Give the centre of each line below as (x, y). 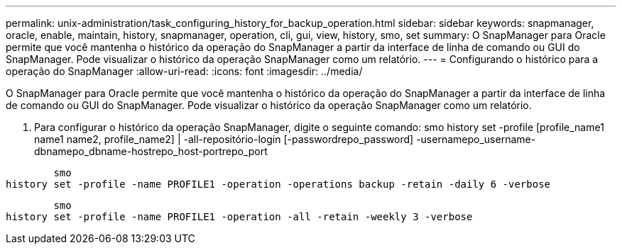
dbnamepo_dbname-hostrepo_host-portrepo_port (151, 151)
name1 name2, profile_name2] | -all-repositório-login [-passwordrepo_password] (224, 139)
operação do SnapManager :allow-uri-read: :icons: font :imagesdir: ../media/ (184, 71)
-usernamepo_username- (476, 139)
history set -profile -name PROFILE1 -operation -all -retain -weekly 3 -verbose (239, 217)
